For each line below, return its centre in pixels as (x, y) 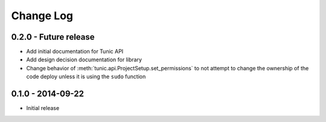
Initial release (43, 108)
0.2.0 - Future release (53, 37)
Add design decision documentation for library (84, 59)
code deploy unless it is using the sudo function (86, 77)
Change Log (42, 16)
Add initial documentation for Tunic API (75, 52)
